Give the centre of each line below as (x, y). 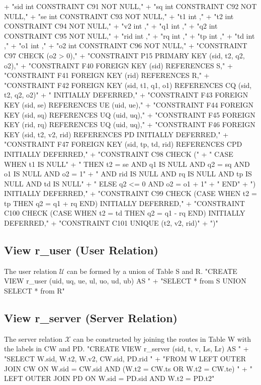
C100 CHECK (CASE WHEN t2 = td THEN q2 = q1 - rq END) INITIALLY (125, 213)
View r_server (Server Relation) (91, 318)
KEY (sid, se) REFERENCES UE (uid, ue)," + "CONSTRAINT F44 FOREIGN (129, 104)
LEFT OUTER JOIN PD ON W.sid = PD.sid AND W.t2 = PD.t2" (109, 378)
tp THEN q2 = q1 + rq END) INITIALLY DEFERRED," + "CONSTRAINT (124, 203)
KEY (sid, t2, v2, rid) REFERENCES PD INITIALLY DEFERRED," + (116, 134)
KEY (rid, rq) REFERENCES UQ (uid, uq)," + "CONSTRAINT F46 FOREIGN (130, 124)
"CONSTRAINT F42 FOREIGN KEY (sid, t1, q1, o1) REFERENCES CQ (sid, (128, 85)
